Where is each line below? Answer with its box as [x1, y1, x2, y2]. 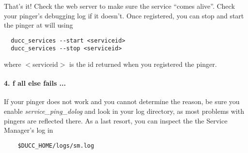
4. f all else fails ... [4, 78, 66, 88]
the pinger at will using [4, 20, 73, 30]
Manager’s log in [4, 125, 53, 135]
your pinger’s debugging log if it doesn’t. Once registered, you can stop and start [4, 10, 244, 20]
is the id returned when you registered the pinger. [69, 59, 217, 69]
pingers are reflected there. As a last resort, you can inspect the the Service [4, 115, 228, 125]
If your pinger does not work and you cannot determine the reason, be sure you [4, 96, 240, 107]
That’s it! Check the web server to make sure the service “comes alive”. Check [4, 1, 235, 11]
